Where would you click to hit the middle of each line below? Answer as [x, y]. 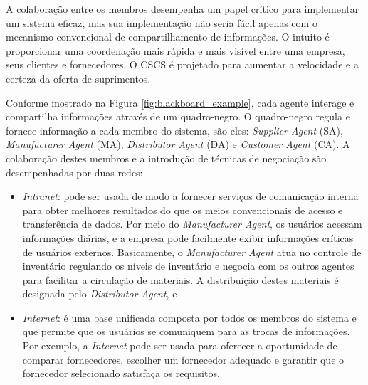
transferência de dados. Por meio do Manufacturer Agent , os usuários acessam [192, 224]
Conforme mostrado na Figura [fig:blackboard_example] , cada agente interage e [180, 102]
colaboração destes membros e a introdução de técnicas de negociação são [166, 158]
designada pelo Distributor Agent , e [100, 294]
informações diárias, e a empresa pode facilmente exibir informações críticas [188, 237]
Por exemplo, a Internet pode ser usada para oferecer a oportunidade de [180, 346]
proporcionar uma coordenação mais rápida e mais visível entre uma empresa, [175, 50]
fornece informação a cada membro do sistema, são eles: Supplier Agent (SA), [174, 130]
